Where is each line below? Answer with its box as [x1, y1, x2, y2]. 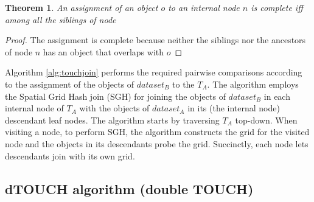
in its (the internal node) [187, 102, 280, 114]
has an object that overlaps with [43, 45, 164, 58]
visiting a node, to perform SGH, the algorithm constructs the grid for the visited [5, 125, 310, 138]
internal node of [5, 102, 64, 114]
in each [263, 89, 290, 102]
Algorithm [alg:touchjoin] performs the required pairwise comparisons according [5, 66, 302, 78]
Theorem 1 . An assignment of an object [5, 1, 158, 13]
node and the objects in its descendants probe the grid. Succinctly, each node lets [5, 137, 309, 150]
